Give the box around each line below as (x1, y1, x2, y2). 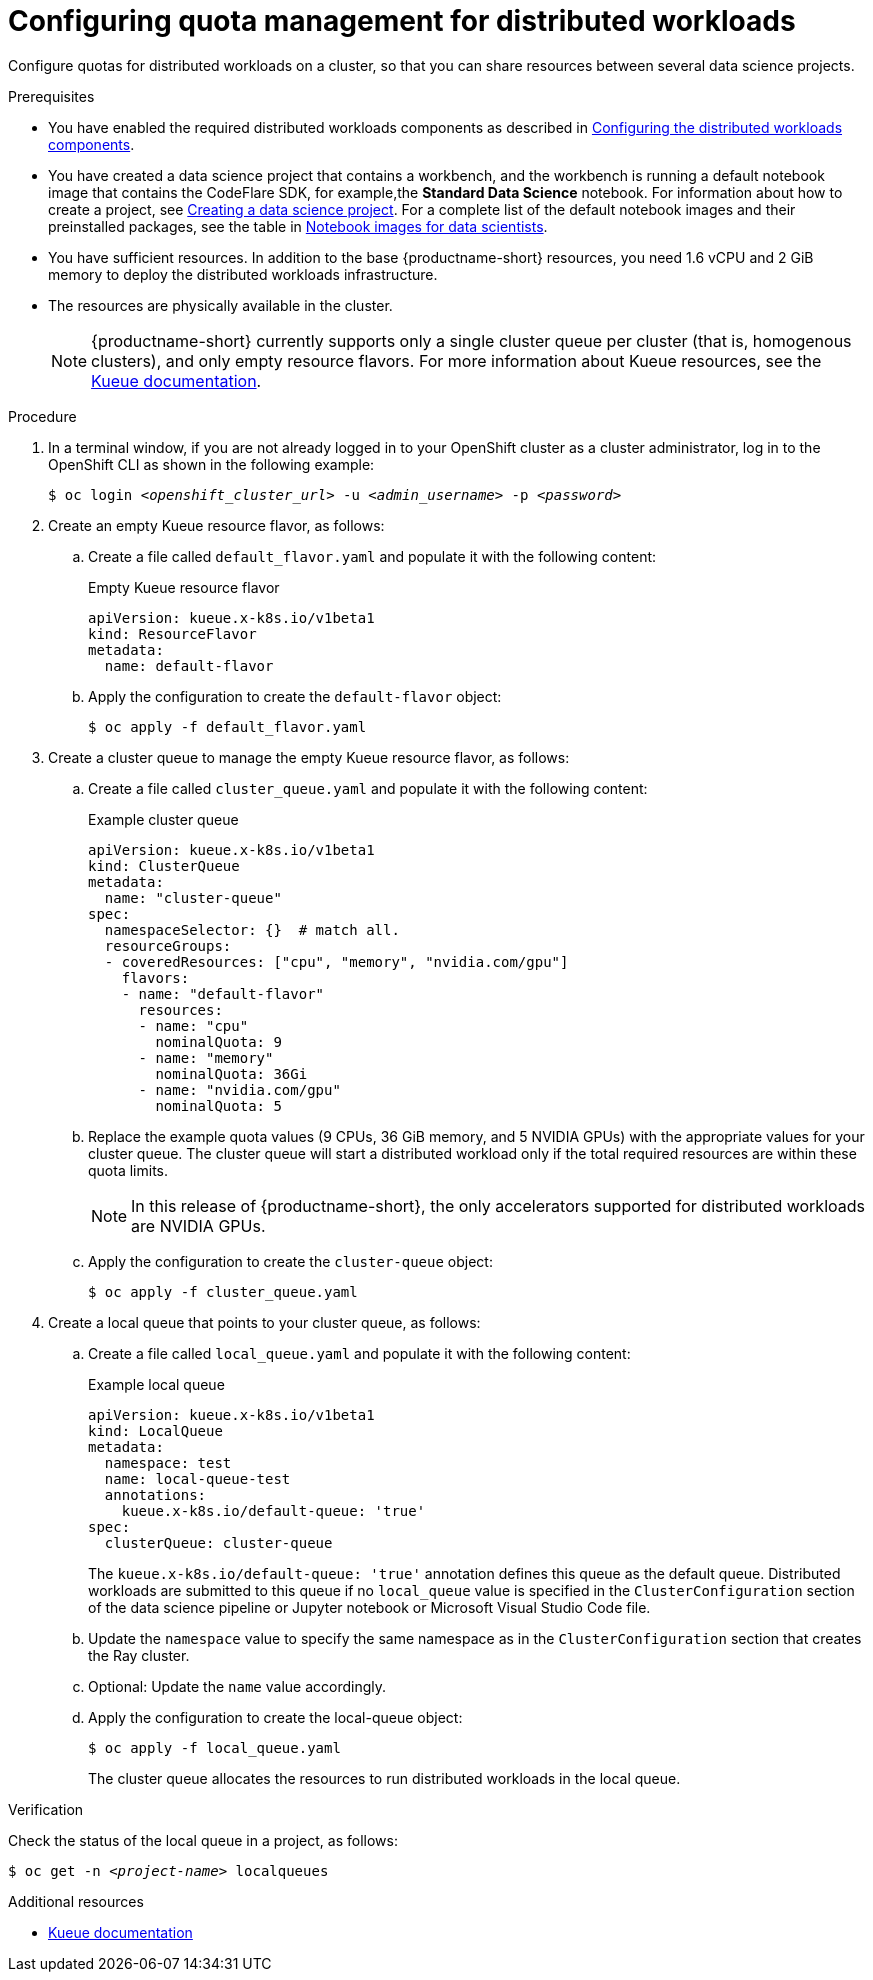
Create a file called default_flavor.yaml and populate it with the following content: (88, 547, 657, 565)
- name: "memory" (138, 1049, 274, 1066)
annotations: (104, 1486, 207, 1503)
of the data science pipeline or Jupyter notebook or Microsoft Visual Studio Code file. (88, 1598, 651, 1616)
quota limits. (88, 1161, 168, 1179)
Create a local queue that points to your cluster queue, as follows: (48, 1313, 481, 1331)
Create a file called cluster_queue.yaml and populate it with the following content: (88, 779, 648, 797)
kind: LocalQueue (88, 1422, 223, 1439)
